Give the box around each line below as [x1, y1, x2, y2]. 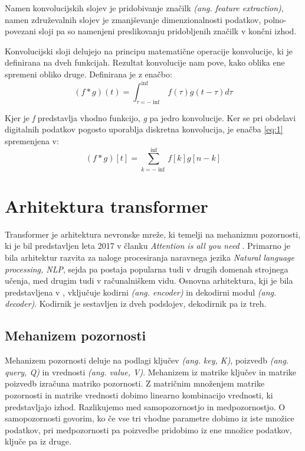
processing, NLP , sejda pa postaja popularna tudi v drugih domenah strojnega [5, 262, 288, 275]
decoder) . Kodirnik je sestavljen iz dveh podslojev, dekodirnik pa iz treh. [5, 297, 267, 310]
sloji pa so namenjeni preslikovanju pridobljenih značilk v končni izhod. [38, 25, 297, 37]
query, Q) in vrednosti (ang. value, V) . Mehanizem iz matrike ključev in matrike [5, 365, 296, 378]
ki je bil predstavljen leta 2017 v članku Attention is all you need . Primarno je [5, 239, 291, 252]
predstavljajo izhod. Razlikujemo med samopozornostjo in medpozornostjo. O [5, 400, 286, 413]
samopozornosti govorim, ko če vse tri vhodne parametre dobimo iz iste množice [5, 412, 294, 424]
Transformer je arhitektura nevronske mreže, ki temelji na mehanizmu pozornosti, [5, 228, 301, 240]
